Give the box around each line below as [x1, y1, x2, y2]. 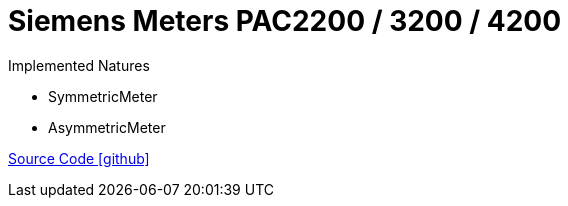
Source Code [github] [8, 149, 150, 167]
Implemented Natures [8, 56, 150, 74]
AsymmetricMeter [48, 118, 166, 136]
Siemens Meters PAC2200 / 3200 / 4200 [8, 4, 562, 38]
